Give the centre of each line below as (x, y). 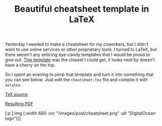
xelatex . (13, 85)
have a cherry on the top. (30, 65)
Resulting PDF (19, 104)
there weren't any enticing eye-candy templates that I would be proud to (78, 55)
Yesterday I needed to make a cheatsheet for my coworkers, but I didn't (77, 44)
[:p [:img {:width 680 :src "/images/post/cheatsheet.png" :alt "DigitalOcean (80, 113)
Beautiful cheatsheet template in (82, 9)
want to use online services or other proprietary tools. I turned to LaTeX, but (81, 49)
